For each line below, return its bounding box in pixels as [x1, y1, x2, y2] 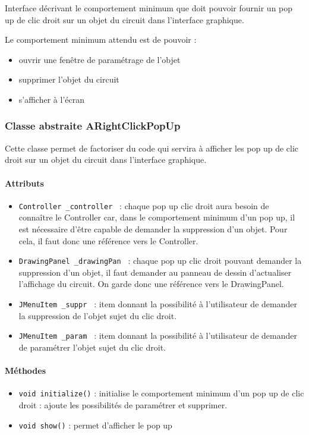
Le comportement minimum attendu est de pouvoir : [5, 33, 197, 46]
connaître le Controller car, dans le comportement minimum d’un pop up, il [18, 211, 295, 223]
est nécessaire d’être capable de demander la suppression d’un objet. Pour [18, 223, 288, 235]
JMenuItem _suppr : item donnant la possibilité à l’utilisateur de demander [18, 298, 297, 310]
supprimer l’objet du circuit [18, 73, 119, 86]
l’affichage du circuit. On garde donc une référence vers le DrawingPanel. [18, 278, 284, 290]
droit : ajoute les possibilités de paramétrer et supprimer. [18, 399, 228, 411]
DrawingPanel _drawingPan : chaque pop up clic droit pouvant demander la [18, 254, 302, 267]
